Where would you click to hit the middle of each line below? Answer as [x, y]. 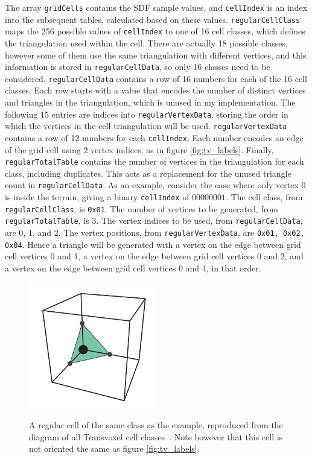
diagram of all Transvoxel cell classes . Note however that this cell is [156, 436]
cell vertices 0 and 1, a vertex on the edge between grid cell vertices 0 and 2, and [154, 256]
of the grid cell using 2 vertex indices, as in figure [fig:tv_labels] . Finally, [139, 149]
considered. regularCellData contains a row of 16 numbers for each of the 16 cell [156, 78]
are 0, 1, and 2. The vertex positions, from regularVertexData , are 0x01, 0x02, [155, 233]
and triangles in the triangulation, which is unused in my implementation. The [150, 102]
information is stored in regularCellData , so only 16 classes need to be [138, 67]
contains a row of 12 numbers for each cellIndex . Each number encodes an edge [154, 137]
